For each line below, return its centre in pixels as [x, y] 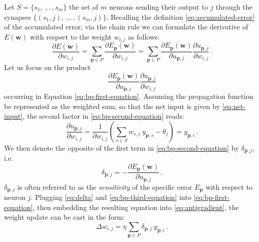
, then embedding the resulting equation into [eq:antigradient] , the [136, 207]
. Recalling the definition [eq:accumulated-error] [181, 16]
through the [234, 7]
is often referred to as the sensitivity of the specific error [105, 186]
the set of [84, 7]
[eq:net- [234, 106]
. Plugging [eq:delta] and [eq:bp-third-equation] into [111, 197]
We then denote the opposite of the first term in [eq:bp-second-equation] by [122, 147]
